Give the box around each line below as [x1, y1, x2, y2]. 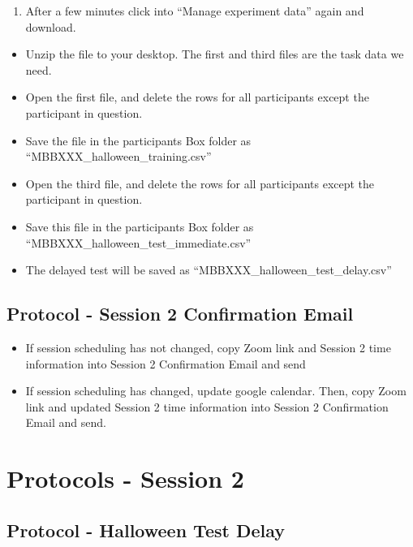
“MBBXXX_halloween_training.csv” [25, 148, 212, 165]
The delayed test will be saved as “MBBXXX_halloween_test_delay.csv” [25, 261, 392, 278]
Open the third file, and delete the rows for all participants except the [25, 174, 375, 192]
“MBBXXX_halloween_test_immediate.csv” [25, 234, 252, 251]
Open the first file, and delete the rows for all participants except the [25, 88, 369, 106]
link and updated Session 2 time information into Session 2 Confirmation [25, 398, 389, 415]
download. [25, 18, 76, 35]
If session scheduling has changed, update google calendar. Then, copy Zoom [25, 382, 407, 399]
